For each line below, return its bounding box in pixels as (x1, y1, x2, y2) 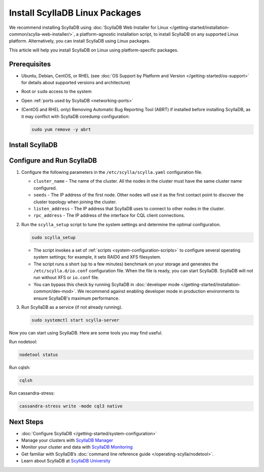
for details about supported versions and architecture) (21, 80, 131, 86)
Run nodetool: (9, 339, 38, 345)
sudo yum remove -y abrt (31, 126, 91, 132)
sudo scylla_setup (31, 235, 76, 240)
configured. (33, 185, 57, 191)
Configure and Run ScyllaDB (9, 156, 97, 165)
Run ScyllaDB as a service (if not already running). (21, 304, 123, 310)
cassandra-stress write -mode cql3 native (19, 403, 123, 409)
